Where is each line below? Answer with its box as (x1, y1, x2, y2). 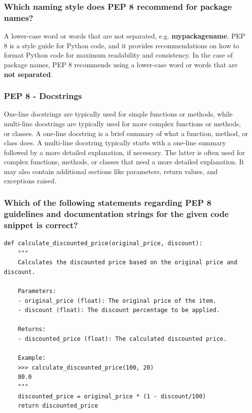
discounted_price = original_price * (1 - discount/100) (18, 393, 206, 400)
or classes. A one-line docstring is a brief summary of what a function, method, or (4, 128, 248, 138)
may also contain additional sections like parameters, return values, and (4, 166, 218, 176)
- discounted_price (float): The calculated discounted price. (18, 335, 227, 343)
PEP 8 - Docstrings (4, 90, 82, 102)
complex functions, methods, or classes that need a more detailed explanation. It (4, 157, 244, 167)
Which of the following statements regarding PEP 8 (4, 197, 212, 208)
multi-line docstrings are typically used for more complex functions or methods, (4, 118, 241, 128)
